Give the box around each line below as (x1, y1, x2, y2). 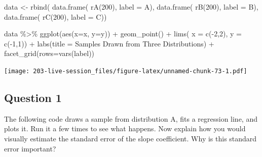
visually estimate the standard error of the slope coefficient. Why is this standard (4, 133, 257, 144)
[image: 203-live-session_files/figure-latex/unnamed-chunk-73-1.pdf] (4, 67, 247, 75)
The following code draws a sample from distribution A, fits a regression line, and (4, 113, 257, 124)
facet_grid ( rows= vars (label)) (4, 48, 95, 59)
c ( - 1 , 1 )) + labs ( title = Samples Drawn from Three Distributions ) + (4, 38, 214, 48)
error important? (4, 143, 56, 153)
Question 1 (4, 90, 62, 106)
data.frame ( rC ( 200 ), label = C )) (4, 11, 107, 22)
